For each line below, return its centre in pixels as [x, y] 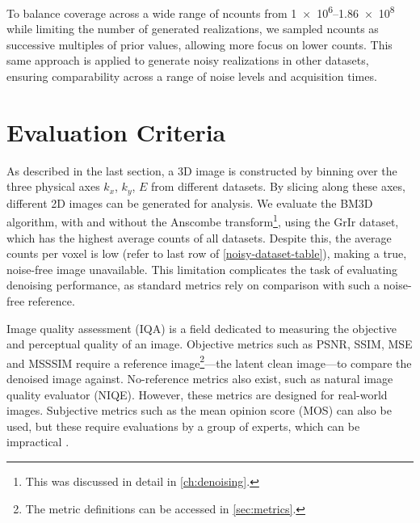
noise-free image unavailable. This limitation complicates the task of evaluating [202, 269]
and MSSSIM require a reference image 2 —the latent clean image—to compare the [209, 361]
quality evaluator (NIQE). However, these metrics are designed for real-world [197, 394]
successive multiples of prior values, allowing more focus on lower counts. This [199, 44]
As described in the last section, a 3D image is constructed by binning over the [202, 170]
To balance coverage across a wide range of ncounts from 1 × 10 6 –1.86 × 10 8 [201, 12]
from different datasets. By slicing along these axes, [278, 186]
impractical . [38, 442]
